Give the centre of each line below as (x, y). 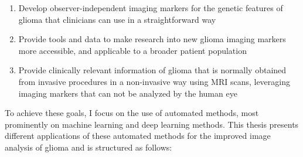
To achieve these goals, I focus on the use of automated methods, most (132, 113)
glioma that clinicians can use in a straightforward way (117, 19)
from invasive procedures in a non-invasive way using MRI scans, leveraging (154, 81)
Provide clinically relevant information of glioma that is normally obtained (152, 70)
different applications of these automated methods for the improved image (138, 136)
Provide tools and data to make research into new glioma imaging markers (152, 39)
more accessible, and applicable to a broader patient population (132, 50)
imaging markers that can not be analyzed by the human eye (128, 93)
